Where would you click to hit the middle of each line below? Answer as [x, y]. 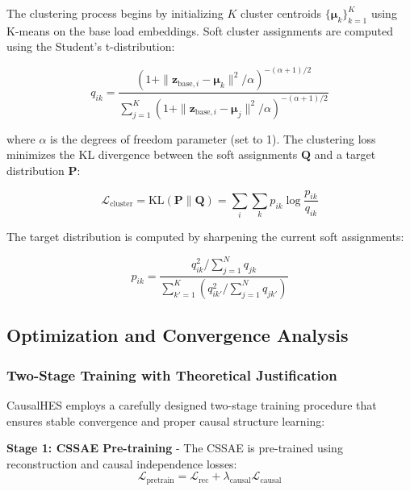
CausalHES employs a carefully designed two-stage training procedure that [192, 404]
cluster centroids [281, 13]
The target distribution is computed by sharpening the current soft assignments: [205, 237]
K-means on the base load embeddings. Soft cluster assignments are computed [200, 30]
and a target [345, 154]
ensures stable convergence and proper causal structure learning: [166, 420]
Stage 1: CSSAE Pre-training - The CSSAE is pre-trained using [175, 448]
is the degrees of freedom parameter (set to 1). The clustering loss [213, 138]
